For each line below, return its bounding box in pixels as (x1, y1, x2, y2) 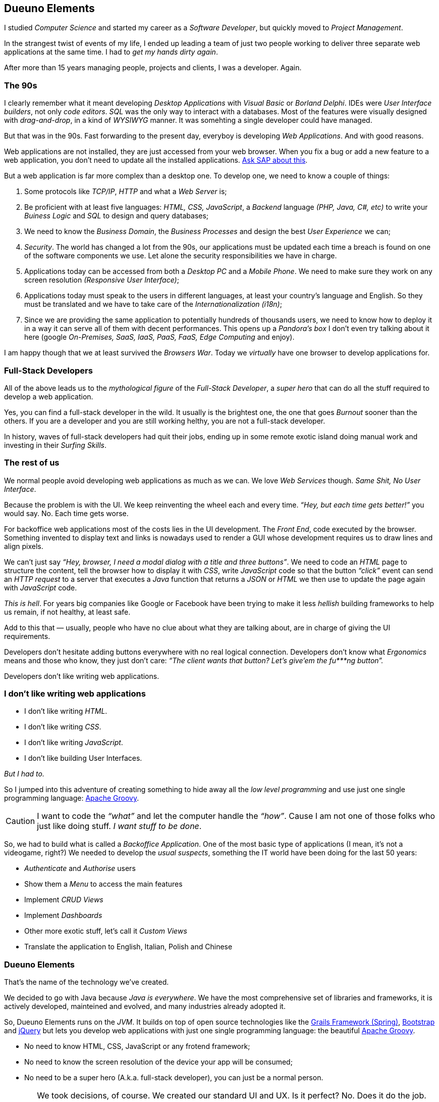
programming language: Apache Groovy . (4, 794, 139, 803)
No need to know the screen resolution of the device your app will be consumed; (24, 1058, 293, 1067)
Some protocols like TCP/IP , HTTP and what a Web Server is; (24, 187, 227, 196)
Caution (6, 816, 35, 826)
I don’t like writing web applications (4, 688, 146, 699)
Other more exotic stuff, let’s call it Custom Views (24, 927, 187, 936)
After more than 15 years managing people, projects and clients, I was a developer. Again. (4, 63, 302, 72)
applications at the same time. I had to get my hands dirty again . (4, 48, 218, 57)
